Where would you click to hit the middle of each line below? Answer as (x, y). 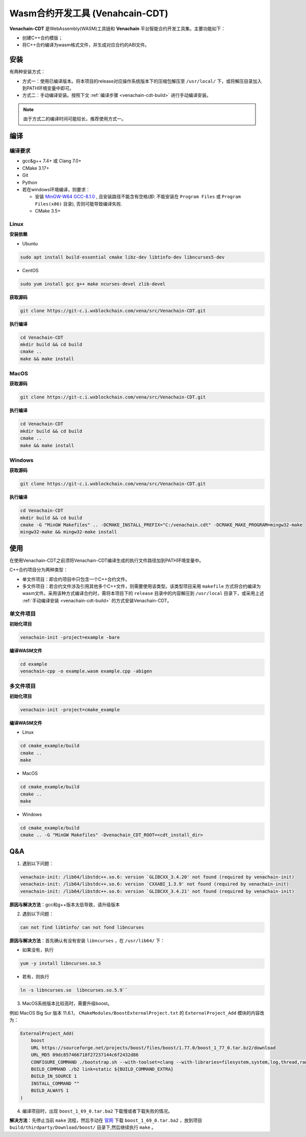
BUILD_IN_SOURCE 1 (54, 1076)
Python (30, 182)
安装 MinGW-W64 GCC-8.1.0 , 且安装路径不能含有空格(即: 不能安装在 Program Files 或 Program (138, 197)
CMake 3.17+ (36, 168)
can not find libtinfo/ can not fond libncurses (82, 927)
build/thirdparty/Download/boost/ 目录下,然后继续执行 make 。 (83, 1127)
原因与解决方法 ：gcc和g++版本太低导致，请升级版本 (65, 905)
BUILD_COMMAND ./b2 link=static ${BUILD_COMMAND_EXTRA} (102, 1069)
